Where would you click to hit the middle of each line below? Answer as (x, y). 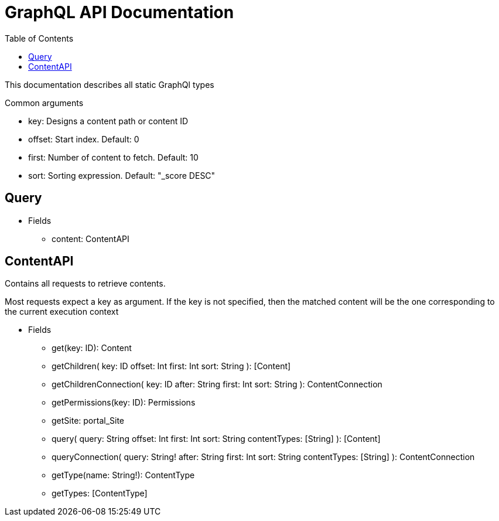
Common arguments (44, 103)
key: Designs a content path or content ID (108, 121)
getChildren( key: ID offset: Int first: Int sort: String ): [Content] (171, 366)
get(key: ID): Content (92, 348)
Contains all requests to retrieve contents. (85, 284)
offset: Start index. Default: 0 (84, 139)
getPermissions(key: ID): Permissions (124, 403)
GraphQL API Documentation (119, 12)
